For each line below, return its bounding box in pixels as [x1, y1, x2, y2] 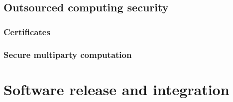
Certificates [3, 25, 50, 38]
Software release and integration [3, 79, 230, 99]
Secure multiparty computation [3, 48, 132, 60]
